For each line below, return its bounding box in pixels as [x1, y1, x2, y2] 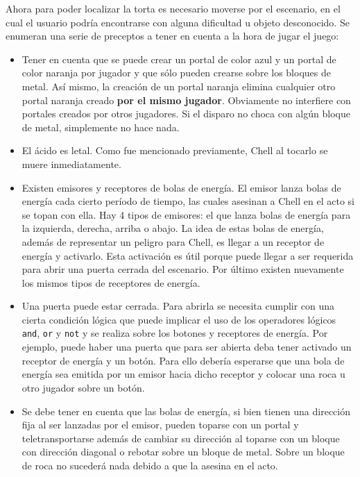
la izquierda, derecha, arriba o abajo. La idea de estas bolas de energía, [22, 221, 324, 235]
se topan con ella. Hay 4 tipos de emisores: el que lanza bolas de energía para [22, 207, 351, 221]
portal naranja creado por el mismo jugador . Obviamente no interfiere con [22, 92, 351, 107]
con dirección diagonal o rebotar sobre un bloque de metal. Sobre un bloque [22, 444, 345, 459]
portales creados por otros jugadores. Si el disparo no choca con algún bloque [22, 106, 350, 121]
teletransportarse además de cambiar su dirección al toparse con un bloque [22, 430, 340, 445]
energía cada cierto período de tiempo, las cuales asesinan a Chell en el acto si [22, 194, 354, 208]
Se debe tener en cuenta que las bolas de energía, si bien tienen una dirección [22, 403, 351, 418]
